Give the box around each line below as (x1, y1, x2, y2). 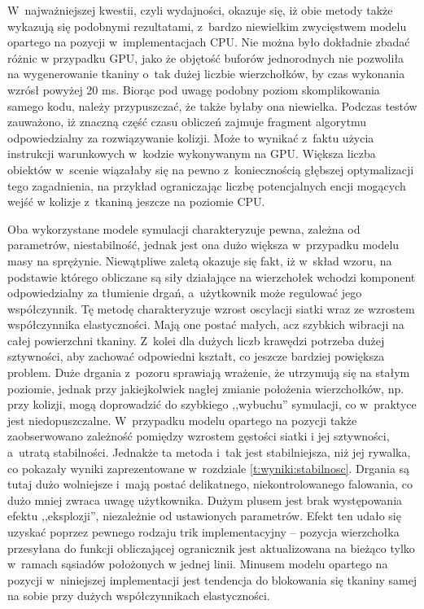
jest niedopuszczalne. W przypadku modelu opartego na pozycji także (7, 411, 357, 428)
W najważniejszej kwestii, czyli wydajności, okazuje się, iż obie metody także (7, 2, 393, 18)
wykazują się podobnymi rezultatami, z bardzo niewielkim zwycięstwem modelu (7, 17, 407, 34)
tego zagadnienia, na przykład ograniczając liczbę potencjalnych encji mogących (7, 177, 406, 194)
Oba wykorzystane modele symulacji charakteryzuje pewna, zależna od (7, 220, 361, 237)
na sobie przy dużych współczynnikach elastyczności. (7, 587, 270, 604)
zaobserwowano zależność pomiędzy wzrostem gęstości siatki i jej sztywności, (7, 427, 390, 445)
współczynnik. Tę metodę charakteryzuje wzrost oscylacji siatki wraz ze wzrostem (7, 300, 415, 317)
